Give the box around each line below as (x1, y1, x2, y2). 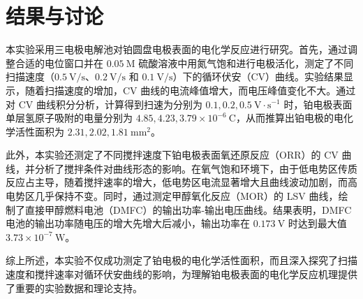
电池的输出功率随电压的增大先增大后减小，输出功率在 (6, 216, 250, 231)
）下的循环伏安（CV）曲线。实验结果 (172, 69, 344, 84)
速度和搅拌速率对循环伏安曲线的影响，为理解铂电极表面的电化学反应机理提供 (6, 267, 357, 282)
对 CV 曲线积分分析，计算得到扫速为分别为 (6, 96, 202, 111)
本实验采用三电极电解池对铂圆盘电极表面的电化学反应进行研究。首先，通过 (6, 42, 348, 57)
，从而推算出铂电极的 (235, 110, 334, 125)
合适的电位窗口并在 (15, 55, 103, 70)
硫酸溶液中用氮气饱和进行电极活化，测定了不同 (138, 55, 354, 70)
